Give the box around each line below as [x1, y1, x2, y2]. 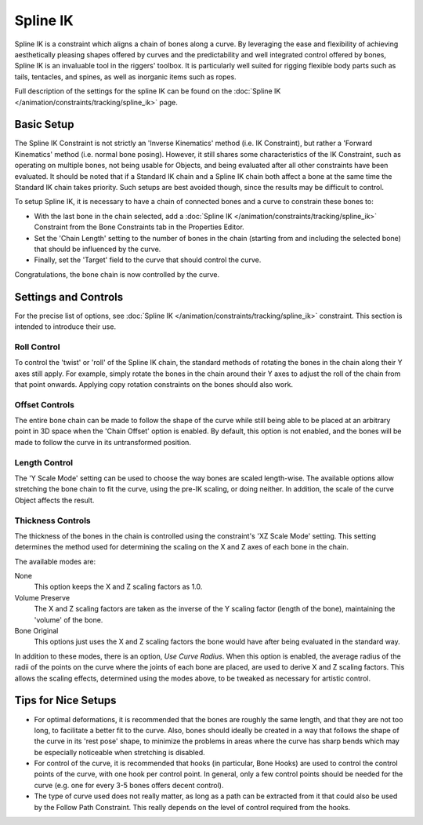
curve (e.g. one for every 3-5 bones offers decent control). [34, 780, 224, 790]
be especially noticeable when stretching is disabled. [34, 747, 205, 757]
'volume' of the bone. [34, 615, 103, 624]
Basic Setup [14, 118, 74, 131]
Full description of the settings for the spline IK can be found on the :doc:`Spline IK [14, 86, 281, 96]
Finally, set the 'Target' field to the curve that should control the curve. [34, 255, 262, 265]
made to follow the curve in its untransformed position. [14, 437, 192, 447]
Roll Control [14, 341, 60, 352]
